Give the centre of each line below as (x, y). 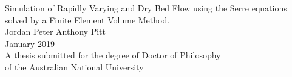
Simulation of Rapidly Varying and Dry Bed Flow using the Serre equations (146, 8)
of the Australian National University (74, 66)
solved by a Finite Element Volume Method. (87, 20)
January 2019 (30, 43)
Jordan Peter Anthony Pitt (55, 32)
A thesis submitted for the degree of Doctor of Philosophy (113, 55)
